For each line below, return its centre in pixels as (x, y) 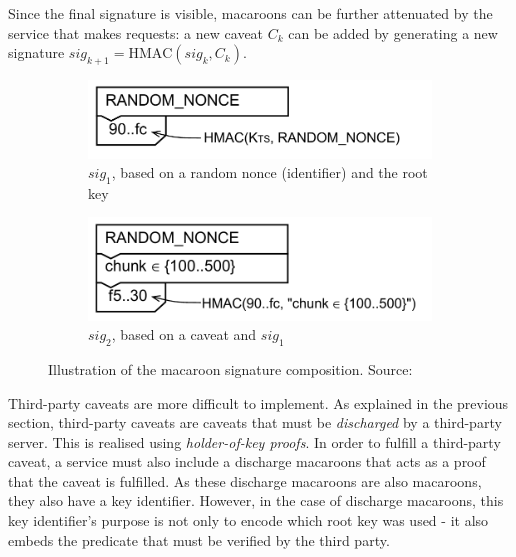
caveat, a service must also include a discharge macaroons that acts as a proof (247, 461)
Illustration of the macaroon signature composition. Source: (230, 368)
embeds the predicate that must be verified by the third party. (199, 539)
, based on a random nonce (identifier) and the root (269, 172)
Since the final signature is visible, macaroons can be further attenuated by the (250, 13)
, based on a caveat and (184, 334)
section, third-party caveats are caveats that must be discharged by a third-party (255, 422)
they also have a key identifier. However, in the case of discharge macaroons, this (256, 500)
